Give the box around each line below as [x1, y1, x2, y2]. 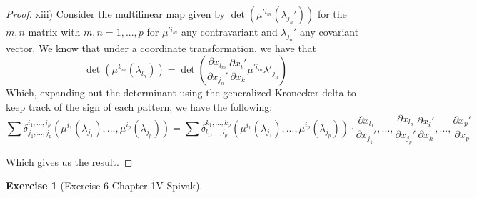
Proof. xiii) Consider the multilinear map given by [6, 6, 225, 21]
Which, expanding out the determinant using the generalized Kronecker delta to [6, 85, 356, 100]
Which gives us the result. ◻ [6, 154, 133, 169]
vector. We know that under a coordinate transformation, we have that [6, 40, 317, 55]
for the [317, 6, 347, 21]
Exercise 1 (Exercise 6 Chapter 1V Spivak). [6, 178, 203, 193]
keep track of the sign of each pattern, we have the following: [6, 99, 273, 114]
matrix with [28, 24, 81, 39]
